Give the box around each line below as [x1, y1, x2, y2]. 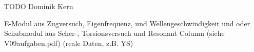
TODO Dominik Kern [4, 1, 73, 11]
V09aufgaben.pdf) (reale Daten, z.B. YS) [4, 37, 133, 48]
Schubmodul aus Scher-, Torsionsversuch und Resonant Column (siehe [4, 28, 225, 38]
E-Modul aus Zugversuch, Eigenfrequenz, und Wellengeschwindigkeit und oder [4, 18, 250, 28]
